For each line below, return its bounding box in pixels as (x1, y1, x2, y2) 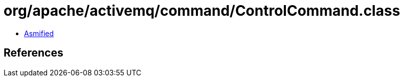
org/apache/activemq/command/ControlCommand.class (4, 2, 400, 19)
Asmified (24, 29, 54, 38)
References (4, 46, 63, 60)
